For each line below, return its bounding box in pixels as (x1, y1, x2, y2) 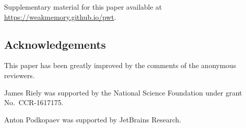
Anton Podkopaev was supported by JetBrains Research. (4, 114, 181, 124)
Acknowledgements (4, 36, 106, 52)
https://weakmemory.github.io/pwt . (4, 11, 116, 22)
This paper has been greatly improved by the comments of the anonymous (4, 60, 236, 71)
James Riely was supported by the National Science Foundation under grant (4, 87, 242, 98)
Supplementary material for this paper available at (4, 2, 162, 12)
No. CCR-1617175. (4, 97, 64, 108)
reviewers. (4, 70, 35, 80)
